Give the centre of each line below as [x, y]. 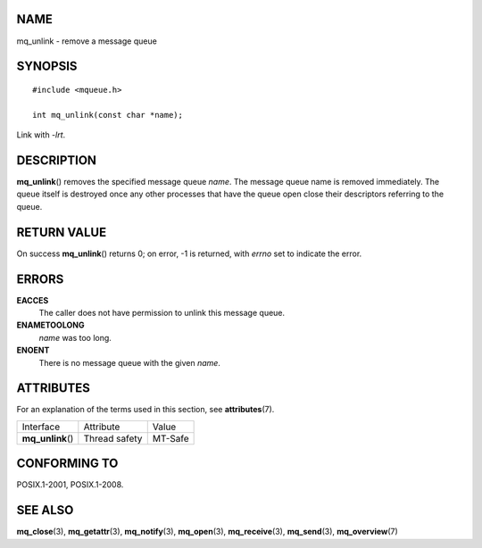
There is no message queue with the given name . [129, 362]
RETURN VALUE [62, 232]
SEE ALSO [45, 510]
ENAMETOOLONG [50, 325]
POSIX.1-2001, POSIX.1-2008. [70, 485]
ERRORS [40, 279]
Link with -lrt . [41, 135]
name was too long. [75, 337]
